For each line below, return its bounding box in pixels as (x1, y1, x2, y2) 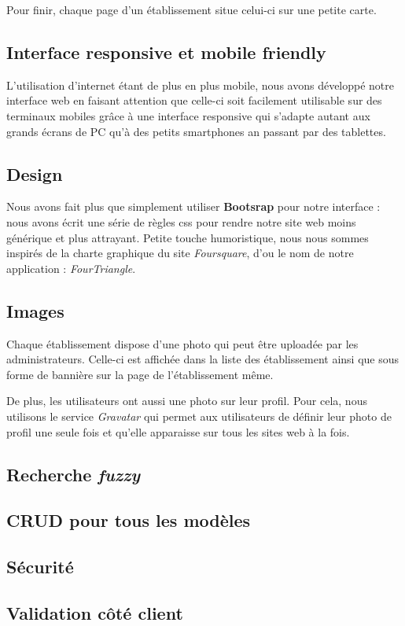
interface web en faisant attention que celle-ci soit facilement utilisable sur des (6, 92, 382, 109)
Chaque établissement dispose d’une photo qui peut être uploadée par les (6, 335, 359, 352)
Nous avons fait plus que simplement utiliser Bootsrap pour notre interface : (6, 198, 381, 215)
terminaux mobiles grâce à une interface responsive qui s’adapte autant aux (6, 107, 370, 123)
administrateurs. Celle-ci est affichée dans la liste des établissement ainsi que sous (6, 351, 399, 367)
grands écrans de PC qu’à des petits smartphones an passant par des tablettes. (6, 123, 386, 139)
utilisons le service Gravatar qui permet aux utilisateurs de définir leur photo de (6, 407, 392, 424)
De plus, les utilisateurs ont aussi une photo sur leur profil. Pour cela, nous (6, 392, 367, 409)
